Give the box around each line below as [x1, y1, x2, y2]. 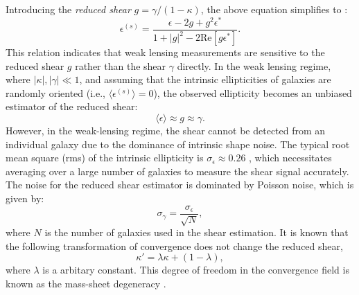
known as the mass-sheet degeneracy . [6, 276, 166, 290]
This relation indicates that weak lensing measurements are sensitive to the [6, 45, 325, 60]
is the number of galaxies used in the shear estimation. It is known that [44, 225, 349, 240]
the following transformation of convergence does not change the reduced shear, [6, 238, 343, 253]
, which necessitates [249, 150, 332, 165]
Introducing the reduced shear [6, 2, 131, 16]
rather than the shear [75, 58, 166, 73]
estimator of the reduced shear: [6, 99, 138, 114]
